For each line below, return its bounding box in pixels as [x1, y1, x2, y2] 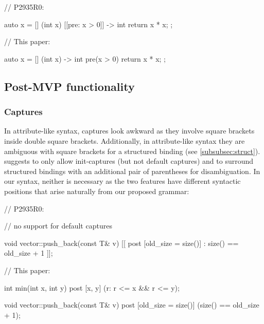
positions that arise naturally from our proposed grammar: [4, 185, 189, 196]
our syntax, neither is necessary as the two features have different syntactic [4, 176, 241, 186]
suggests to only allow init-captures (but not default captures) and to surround [4, 156, 254, 166]
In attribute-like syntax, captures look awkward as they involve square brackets [4, 125, 255, 136]
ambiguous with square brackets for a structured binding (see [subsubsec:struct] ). [4, 145, 260, 156]
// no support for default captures [4, 220, 112, 231]
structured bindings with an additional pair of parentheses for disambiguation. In [4, 165, 260, 176]
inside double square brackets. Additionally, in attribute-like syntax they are [4, 135, 245, 146]
